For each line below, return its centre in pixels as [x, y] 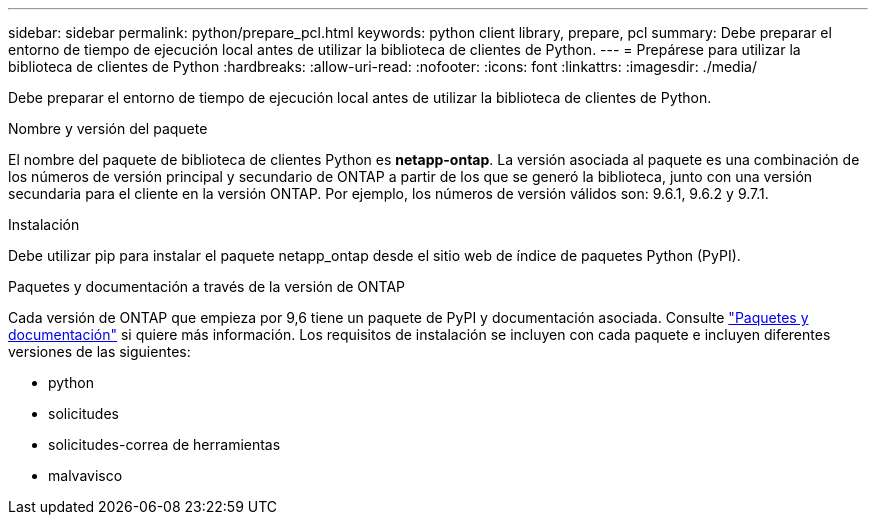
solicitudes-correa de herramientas [164, 444]
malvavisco [85, 475]
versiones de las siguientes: [99, 351]
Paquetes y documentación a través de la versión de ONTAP [207, 286]
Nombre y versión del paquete [108, 128]
